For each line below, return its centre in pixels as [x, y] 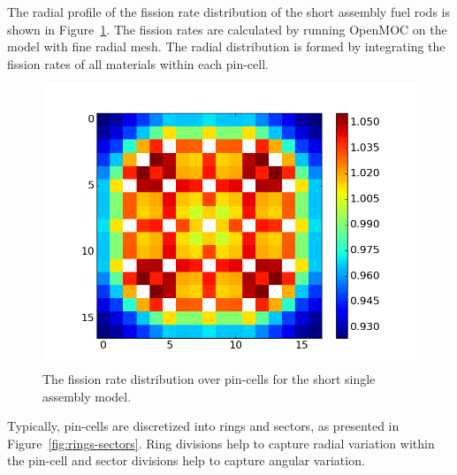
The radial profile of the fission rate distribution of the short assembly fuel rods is [228, 11]
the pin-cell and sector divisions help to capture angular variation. [186, 460]
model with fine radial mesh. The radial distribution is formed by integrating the [226, 46]
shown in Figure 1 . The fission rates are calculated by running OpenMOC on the [227, 29]
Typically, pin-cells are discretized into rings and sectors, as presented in [203, 426]
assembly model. [87, 396]
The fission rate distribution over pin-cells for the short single [209, 378]
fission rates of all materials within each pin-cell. [138, 63]
